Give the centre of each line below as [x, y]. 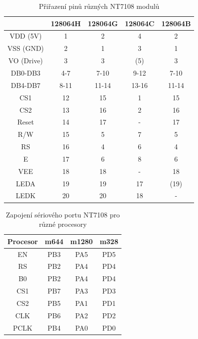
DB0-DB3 [25, 72]
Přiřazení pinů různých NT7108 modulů [99, 6]
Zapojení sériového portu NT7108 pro [63, 214]
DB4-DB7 [25, 85]
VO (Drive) [25, 61]
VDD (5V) [26, 36]
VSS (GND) [26, 48]
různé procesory [63, 224]
